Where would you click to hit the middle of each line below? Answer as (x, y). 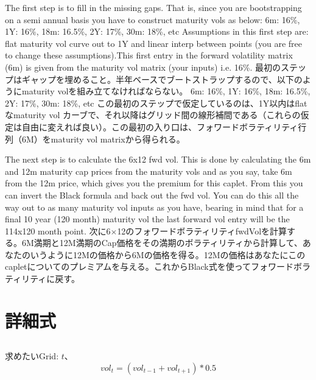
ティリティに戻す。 (42, 279)
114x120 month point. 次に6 (58, 230)
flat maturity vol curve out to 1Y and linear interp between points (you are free (153, 43)
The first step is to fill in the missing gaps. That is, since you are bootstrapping (153, 7)
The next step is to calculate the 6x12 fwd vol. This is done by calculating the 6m (158, 159)
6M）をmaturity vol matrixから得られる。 (103, 139)
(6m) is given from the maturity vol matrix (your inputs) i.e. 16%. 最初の (143, 67)
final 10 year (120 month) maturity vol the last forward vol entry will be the (147, 219)
